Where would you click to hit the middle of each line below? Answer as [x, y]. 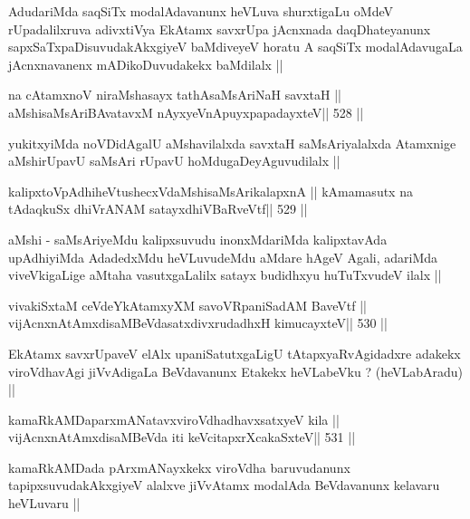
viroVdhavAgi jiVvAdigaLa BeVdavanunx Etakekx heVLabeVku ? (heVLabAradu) [236, 371]
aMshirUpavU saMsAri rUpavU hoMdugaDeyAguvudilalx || [174, 161]
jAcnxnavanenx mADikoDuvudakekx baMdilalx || [146, 64]
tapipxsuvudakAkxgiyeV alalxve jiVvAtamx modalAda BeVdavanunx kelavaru [224, 485]
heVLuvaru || [44, 503]
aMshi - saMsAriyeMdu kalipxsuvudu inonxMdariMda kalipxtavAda [198, 239]
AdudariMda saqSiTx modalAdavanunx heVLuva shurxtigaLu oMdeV [201, 11]
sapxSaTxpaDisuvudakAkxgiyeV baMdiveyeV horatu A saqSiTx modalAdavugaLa [235, 47]
